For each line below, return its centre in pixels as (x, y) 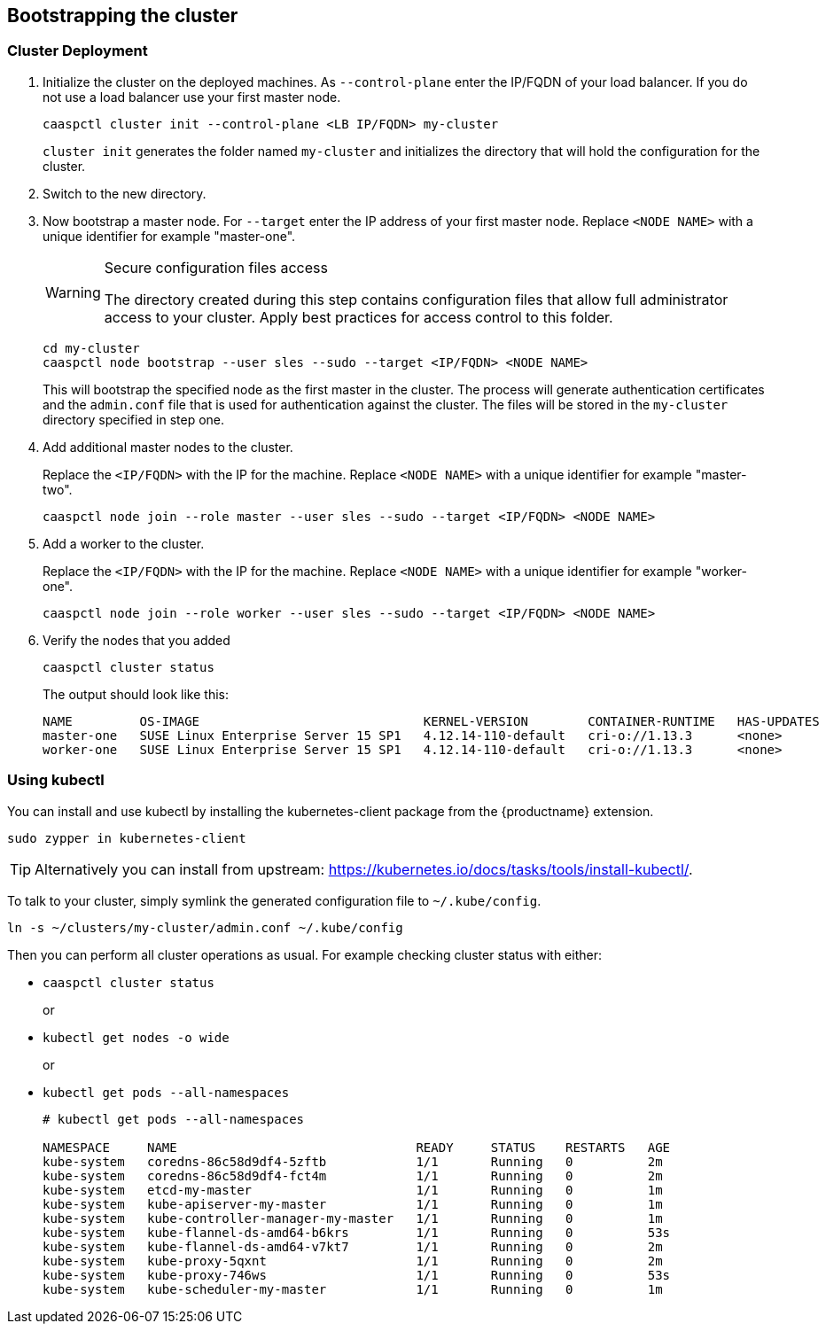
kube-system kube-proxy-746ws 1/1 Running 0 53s (357, 1275)
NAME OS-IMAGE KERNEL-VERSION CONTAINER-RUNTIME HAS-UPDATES (431, 721)
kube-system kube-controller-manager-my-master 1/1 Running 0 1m (353, 1218)
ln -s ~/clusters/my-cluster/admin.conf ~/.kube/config (205, 927)
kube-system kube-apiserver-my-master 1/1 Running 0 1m (353, 1204)
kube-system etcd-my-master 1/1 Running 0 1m (353, 1190)
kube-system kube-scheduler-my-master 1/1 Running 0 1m (353, 1289)
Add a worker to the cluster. (124, 543)
